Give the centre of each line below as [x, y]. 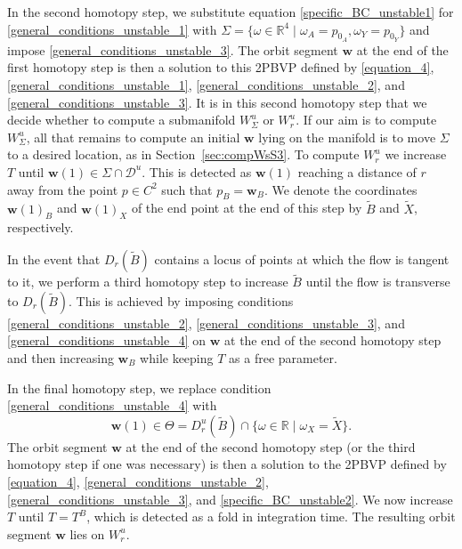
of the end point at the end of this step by [247, 208]
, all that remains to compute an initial [133, 137]
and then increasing [61, 357]
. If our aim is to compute [366, 120]
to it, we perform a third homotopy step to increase [148, 282]
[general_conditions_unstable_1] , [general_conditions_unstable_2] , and [206, 84]
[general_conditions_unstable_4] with [112, 405]
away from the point [63, 189]
